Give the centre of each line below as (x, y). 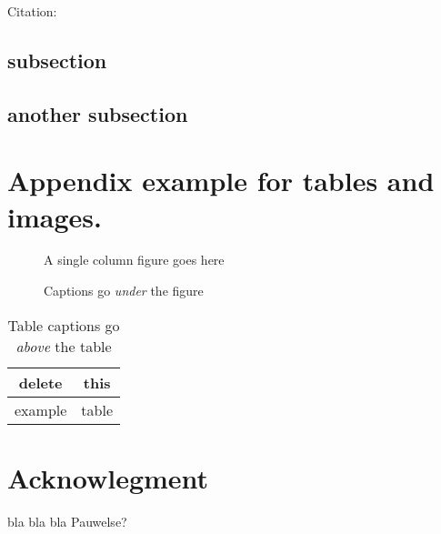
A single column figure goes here (134, 260)
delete (40, 382)
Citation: (32, 11)
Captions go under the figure (124, 291)
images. (55, 216)
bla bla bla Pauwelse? (67, 521)
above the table (64, 346)
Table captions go (64, 325)
